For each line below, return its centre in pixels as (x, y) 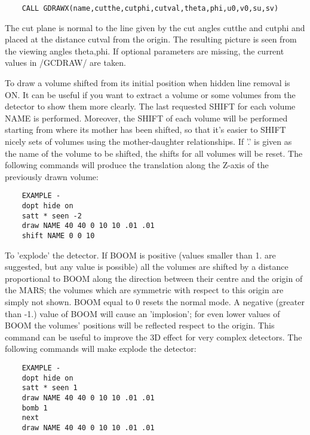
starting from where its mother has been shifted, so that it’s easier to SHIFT (145, 130)
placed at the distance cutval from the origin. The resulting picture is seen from (151, 39)
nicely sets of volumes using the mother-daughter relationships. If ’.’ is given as (148, 141)
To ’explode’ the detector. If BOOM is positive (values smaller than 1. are (140, 255)
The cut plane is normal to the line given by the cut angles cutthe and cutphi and (155, 27)
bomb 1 (35, 408)
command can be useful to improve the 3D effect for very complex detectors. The (154, 337)
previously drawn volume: (52, 176)
